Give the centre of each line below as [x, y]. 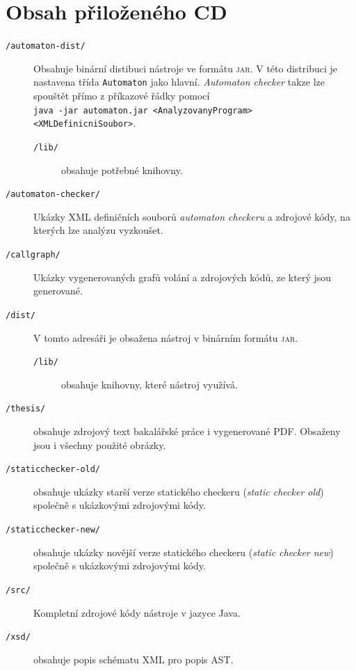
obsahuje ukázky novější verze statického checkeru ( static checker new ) [184, 552]
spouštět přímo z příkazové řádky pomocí [122, 96]
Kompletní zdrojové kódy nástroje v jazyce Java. [137, 612]
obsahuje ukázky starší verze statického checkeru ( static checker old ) [179, 491]
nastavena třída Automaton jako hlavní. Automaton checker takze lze [179, 82]
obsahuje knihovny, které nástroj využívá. [149, 384]
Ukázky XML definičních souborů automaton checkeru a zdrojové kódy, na [192, 216]
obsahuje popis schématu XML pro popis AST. [133, 659]
